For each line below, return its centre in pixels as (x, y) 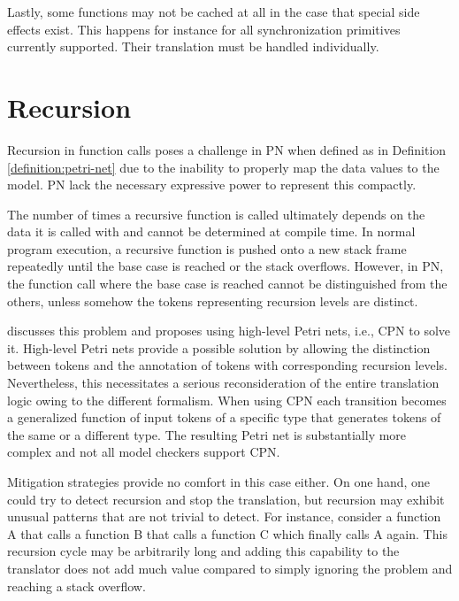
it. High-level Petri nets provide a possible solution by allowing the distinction (219, 347)
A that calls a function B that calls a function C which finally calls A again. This (227, 533)
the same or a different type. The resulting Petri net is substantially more (207, 434)
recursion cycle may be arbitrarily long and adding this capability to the (203, 551)
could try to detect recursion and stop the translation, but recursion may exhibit (226, 499)
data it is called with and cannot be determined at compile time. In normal (211, 231)
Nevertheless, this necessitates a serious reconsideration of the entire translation (223, 383)
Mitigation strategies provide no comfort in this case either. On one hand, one (219, 482)
